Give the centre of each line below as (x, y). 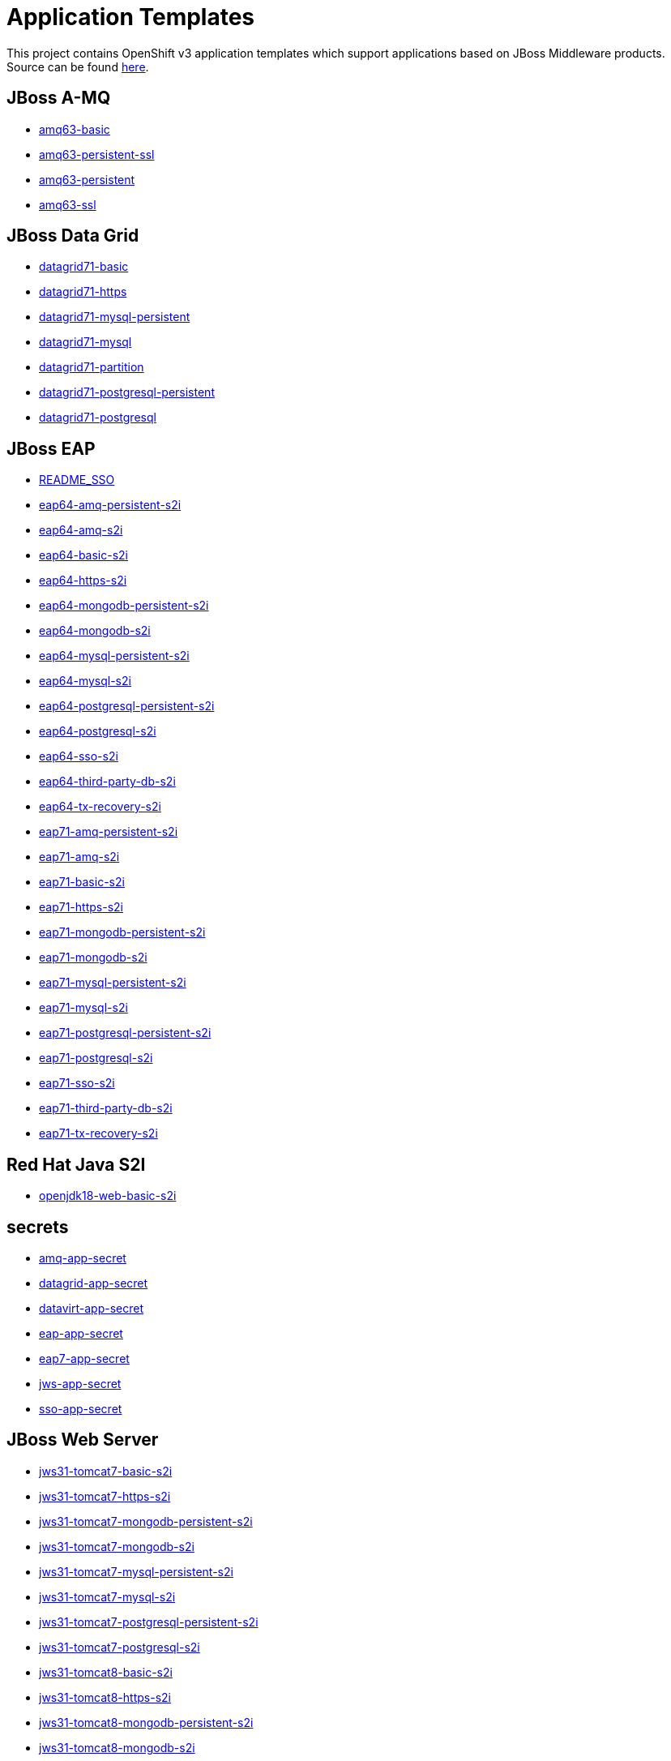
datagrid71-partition (92, 367)
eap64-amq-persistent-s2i (110, 505)
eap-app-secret (81, 1333)
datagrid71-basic (84, 267)
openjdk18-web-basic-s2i (108, 1196)
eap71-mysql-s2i (83, 1008)
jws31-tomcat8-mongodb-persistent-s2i (146, 1722)
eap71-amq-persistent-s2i (109, 832)
